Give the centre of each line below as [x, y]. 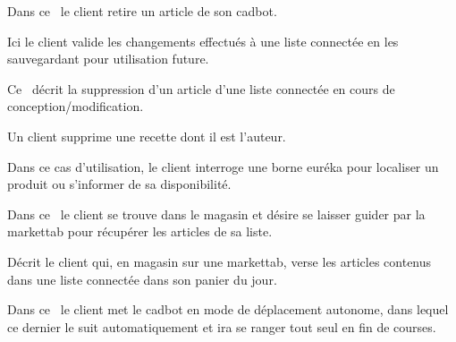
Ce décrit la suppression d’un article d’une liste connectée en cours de [201, 88]
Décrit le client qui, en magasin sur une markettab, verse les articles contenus [220, 261]
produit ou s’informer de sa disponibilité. [119, 184]
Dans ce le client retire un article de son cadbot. [142, 11]
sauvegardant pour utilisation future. [108, 59]
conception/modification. [76, 106]
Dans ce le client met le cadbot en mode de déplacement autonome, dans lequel [228, 309]
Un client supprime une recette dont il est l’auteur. [147, 136]
